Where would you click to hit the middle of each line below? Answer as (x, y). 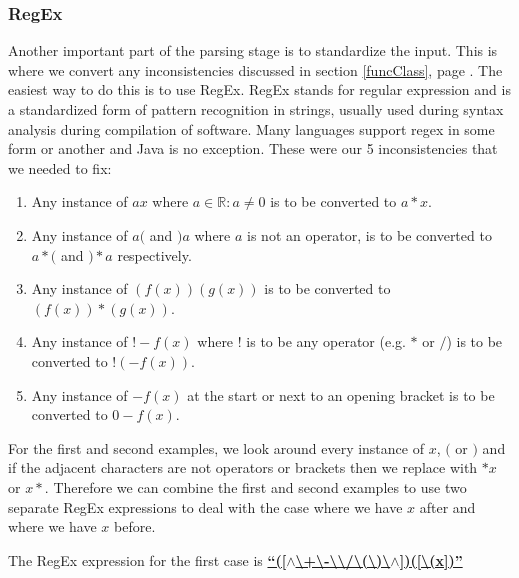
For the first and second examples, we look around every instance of (216, 447)
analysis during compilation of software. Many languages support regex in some (251, 128)
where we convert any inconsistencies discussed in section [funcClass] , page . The (255, 69)
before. (135, 526)
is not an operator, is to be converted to (369, 234)
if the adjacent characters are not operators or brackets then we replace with (243, 467)
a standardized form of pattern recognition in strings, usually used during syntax (256, 109)
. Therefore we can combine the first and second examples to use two (255, 486)
